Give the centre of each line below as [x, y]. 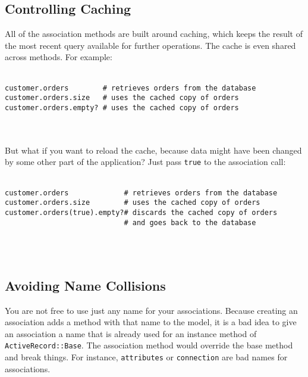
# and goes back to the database [190, 222]
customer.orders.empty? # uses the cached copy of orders [122, 108]
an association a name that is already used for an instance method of [131, 333]
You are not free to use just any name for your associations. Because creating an [151, 310]
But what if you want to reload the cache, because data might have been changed [153, 150]
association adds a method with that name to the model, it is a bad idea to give [151, 322]
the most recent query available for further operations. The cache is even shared [150, 45]
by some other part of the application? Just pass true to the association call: [145, 162]
